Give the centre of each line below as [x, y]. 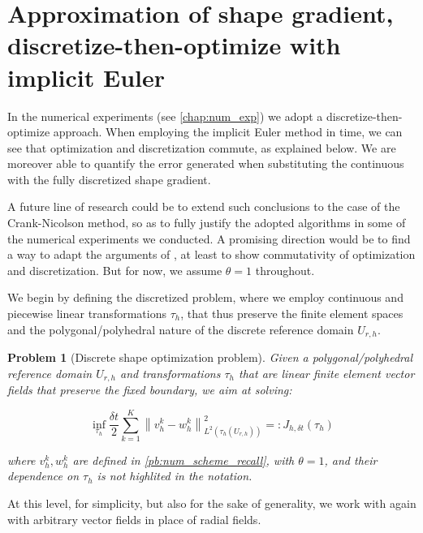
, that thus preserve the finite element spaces [292, 314]
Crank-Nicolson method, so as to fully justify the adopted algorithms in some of [207, 223]
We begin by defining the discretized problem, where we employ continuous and [205, 297]
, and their [351, 460]
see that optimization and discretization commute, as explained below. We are [202, 147]
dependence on [43, 476]
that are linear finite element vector [327, 373]
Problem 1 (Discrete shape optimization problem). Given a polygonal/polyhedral [210, 357]
